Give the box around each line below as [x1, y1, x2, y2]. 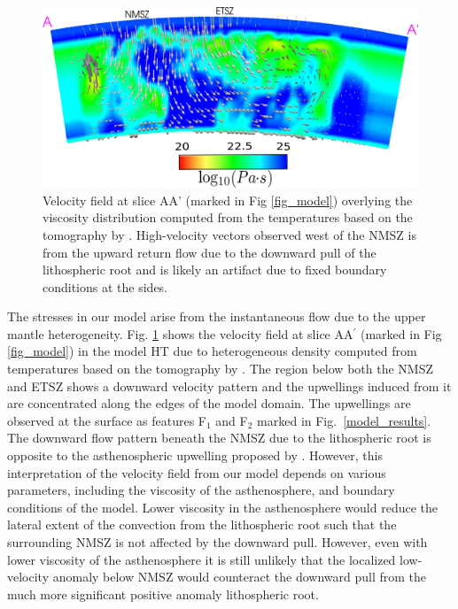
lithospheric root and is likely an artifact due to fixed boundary [43, 260, 387, 279]
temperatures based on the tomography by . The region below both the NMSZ [7, 359, 433, 378]
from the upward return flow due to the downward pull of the [43, 243, 376, 261]
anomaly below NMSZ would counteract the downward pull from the [52, 567, 427, 586]
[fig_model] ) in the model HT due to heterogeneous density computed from [7, 342, 417, 360]
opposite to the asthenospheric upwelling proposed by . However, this [7, 446, 384, 465]
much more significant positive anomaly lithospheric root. [7, 584, 319, 603]
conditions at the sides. [43, 277, 168, 296]
